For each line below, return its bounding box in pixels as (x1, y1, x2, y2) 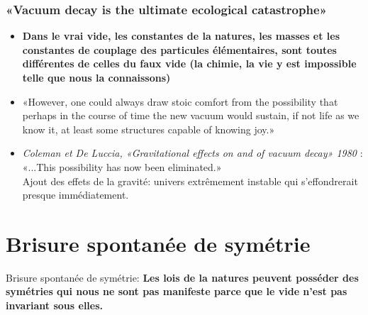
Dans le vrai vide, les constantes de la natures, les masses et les (22, 28, 340, 43)
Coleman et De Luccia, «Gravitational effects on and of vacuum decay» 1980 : (22, 145, 363, 160)
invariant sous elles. (6, 298, 104, 313)
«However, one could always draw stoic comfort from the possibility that (22, 94, 338, 109)
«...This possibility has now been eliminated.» (22, 159, 222, 174)
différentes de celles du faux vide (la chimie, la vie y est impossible (22, 56, 357, 71)
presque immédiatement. (22, 187, 129, 202)
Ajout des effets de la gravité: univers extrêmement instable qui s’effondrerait (22, 173, 358, 188)
